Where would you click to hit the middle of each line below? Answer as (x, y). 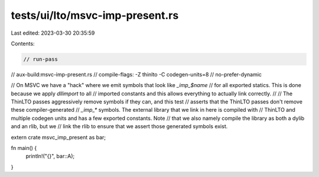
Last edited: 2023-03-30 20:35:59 (53, 33)
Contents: (23, 44)
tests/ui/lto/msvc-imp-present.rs (95, 15)
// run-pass (41, 59)
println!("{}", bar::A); (50, 156)
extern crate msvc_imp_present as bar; (58, 137)
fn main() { (24, 148)
